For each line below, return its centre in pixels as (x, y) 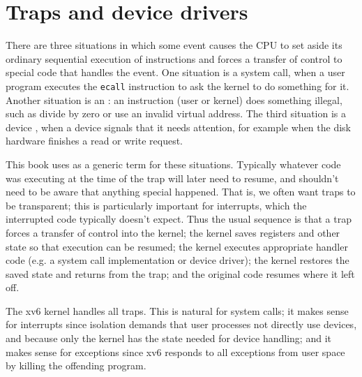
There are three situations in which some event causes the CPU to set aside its (174, 45)
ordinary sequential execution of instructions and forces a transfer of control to (174, 58)
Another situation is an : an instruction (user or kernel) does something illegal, (174, 99)
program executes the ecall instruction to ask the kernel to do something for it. (178, 86)
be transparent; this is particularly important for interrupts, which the (156, 205)
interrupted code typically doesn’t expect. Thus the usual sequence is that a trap (179, 219)
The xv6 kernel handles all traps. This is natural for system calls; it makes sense (177, 310)
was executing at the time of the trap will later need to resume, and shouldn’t (172, 178)
